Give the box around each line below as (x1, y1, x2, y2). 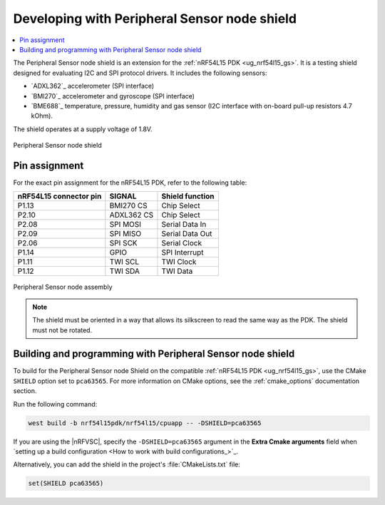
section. (13, 387, 37, 395)
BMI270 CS (109, 200, 148, 210)
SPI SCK (109, 238, 138, 248)
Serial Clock (161, 238, 202, 248)
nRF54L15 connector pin (17, 191, 102, 201)
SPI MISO (109, 229, 142, 239)
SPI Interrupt (161, 248, 204, 257)
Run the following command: (13, 399, 98, 408)
